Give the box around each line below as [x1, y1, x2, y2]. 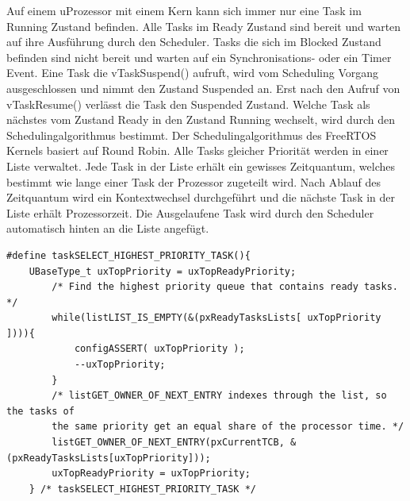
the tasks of [6, 405, 75, 417]
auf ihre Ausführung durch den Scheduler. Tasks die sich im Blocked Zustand [6, 33, 381, 50]
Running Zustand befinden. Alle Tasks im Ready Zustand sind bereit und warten [6, 17, 401, 34]
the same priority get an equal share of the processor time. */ [52, 421, 404, 433]
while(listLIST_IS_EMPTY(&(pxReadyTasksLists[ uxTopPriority [52, 312, 381, 324]
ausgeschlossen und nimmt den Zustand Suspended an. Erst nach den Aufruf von [6, 79, 400, 96]
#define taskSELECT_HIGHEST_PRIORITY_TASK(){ [6, 249, 251, 261]
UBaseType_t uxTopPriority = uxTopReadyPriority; [29, 265, 297, 277]
